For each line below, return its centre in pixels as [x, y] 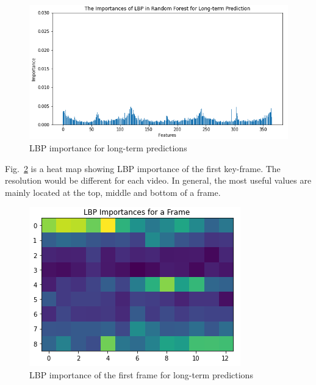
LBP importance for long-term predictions [108, 148]
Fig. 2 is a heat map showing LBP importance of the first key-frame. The [143, 168]
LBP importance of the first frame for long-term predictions [141, 375]
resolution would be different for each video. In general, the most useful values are [158, 180]
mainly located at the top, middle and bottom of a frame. [113, 192]
